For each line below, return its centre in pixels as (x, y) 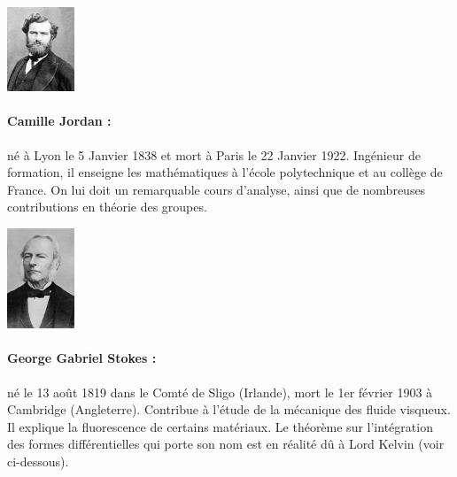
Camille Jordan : (59, 121)
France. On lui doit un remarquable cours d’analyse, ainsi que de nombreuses (217, 189)
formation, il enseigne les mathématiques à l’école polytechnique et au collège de (225, 172)
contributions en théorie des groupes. (107, 207)
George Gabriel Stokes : (82, 358)
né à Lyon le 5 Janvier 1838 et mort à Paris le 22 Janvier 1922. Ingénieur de (214, 154)
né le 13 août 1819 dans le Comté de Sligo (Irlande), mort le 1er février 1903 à (220, 392)
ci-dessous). (38, 462)
